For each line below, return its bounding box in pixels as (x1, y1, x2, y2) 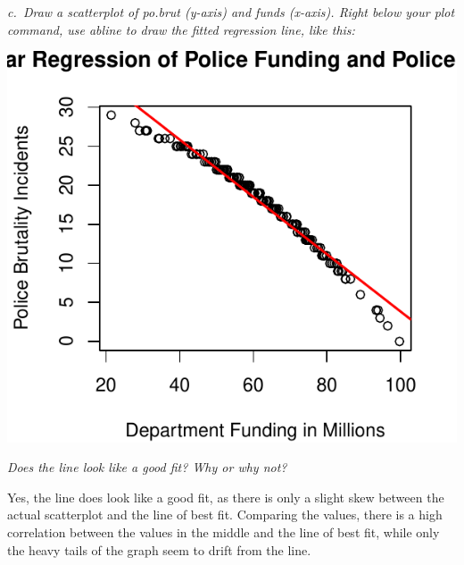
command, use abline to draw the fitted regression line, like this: (7, 20, 355, 38)
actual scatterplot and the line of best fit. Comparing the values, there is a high (7, 505, 443, 524)
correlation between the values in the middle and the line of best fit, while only (7, 522, 440, 541)
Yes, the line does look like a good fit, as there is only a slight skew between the (7, 487, 444, 506)
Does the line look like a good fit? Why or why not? (7, 458, 287, 476)
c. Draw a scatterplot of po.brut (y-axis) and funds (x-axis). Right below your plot (7, 3, 455, 21)
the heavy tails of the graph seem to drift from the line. (7, 540, 311, 559)
